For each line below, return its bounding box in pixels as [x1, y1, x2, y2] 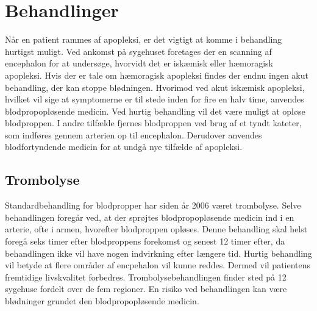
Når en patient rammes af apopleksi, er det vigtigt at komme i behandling [5, 33, 282, 46]
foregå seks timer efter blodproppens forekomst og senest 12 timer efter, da [5, 235, 285, 248]
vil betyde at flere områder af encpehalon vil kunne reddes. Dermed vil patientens [5, 259, 311, 271]
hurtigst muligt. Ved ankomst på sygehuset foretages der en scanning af [5, 45, 272, 57]
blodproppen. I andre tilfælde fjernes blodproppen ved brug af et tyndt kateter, [5, 116, 302, 129]
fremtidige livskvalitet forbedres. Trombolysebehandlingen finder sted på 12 [5, 270, 287, 283]
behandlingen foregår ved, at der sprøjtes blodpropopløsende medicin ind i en [5, 210, 294, 223]
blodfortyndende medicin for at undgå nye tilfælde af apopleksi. [5, 140, 243, 153]
